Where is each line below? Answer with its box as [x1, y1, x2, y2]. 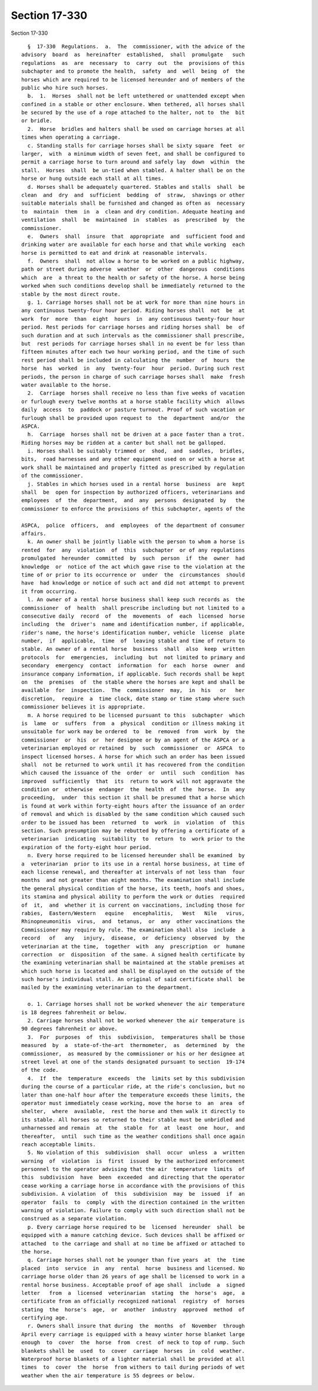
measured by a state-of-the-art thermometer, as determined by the [21, 1042, 245, 1049]
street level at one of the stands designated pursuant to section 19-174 [21, 1058, 245, 1065]
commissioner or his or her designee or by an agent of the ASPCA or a [21, 736, 245, 743]
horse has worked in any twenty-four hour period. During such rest [21, 365, 245, 372]
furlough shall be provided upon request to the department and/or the [21, 415, 245, 421]
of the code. [21, 1067, 59, 1074]
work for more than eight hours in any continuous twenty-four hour [21, 316, 245, 322]
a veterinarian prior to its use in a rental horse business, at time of [21, 860, 245, 867]
